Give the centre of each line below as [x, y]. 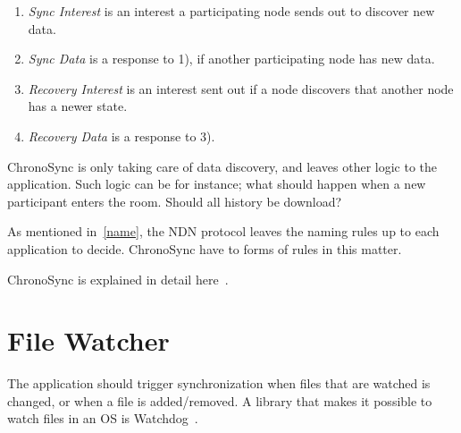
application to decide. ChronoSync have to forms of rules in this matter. [205, 248]
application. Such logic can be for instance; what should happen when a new [217, 184]
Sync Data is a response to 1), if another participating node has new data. [231, 59]
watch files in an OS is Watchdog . [103, 418]
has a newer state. [78, 106]
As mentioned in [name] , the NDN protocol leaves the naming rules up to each [223, 231]
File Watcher [88, 340]
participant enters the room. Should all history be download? [175, 201]
